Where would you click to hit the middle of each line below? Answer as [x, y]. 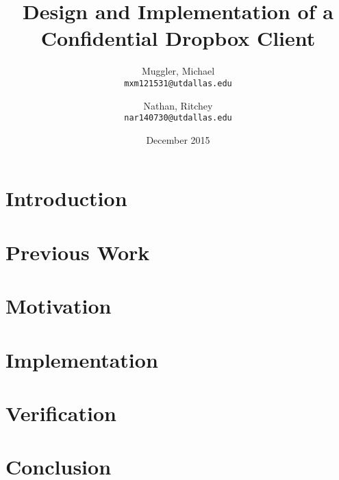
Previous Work [78, 252]
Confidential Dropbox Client [178, 38]
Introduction [66, 198]
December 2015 [178, 139]
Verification [61, 413]
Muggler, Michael [178, 71]
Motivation [59, 306]
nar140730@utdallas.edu [178, 118]
